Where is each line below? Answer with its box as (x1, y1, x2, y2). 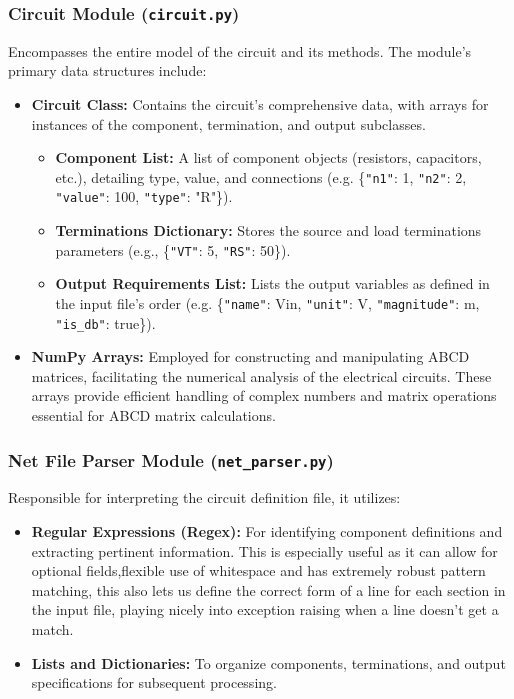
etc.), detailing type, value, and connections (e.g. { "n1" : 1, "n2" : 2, (55, 166, 467, 187)
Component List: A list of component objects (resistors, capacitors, (55, 147, 482, 168)
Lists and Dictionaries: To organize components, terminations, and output (31, 652, 506, 673)
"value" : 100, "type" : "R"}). (55, 186, 233, 207)
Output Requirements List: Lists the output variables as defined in (55, 273, 490, 294)
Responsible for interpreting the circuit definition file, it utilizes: (8, 487, 401, 508)
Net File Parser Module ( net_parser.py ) (8, 447, 334, 472)
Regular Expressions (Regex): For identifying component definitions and (31, 520, 503, 541)
